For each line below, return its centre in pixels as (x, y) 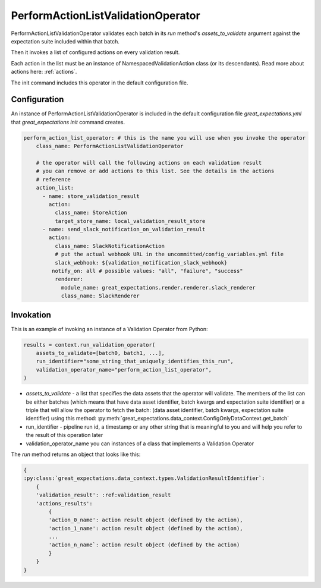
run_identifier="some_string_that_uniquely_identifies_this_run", (135, 361)
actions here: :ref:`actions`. (44, 72)
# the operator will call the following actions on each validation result (149, 163)
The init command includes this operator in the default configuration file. (100, 83)
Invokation (31, 315)
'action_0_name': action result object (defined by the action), (146, 520)
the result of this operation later (64, 435)
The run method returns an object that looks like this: (76, 454)
